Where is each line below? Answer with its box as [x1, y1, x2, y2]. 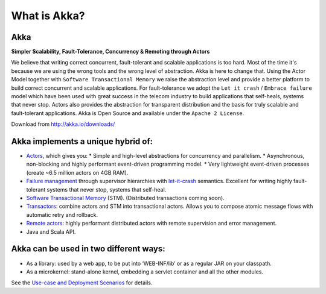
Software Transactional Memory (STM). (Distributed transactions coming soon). [26, 195, 225, 202]
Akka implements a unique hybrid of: [11, 136, 153, 146]
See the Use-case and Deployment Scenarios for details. [11, 279, 153, 286]
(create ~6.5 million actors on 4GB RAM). [26, 169, 129, 176]
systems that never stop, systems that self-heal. [46, 186, 167, 193]
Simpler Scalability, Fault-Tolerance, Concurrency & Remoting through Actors [11, 48, 210, 55]
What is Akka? [11, 9, 85, 22]
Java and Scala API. [26, 228, 76, 235]
